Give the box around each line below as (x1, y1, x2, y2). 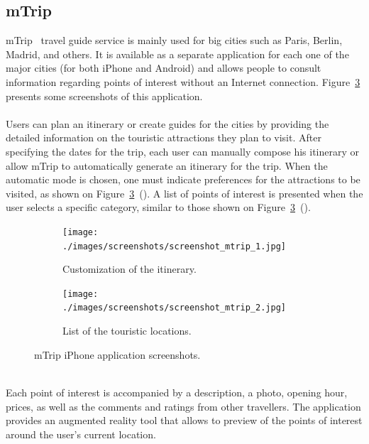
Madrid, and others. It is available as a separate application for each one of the (6, 46, 349, 61)
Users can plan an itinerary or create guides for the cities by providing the (6, 116, 329, 131)
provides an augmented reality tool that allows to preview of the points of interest (6, 413, 363, 428)
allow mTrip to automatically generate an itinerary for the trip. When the (6, 158, 328, 173)
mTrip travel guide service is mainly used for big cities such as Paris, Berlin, (6, 33, 343, 48)
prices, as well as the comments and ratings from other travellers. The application (6, 399, 361, 413)
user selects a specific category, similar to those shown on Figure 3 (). (6, 200, 311, 215)
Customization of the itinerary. (62, 261, 197, 276)
